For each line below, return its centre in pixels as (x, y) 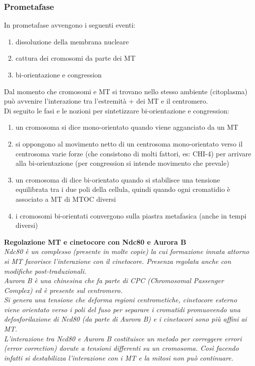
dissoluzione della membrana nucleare (72, 41)
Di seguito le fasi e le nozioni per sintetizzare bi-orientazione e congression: (117, 110)
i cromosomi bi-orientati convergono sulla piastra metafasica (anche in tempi (131, 215)
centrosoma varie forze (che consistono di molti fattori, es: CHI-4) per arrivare (133, 153)
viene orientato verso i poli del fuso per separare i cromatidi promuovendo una (122, 309)
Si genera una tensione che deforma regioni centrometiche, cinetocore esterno (121, 300)
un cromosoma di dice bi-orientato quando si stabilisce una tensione (118, 179)
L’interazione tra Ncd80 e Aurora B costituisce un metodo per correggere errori (123, 338)
